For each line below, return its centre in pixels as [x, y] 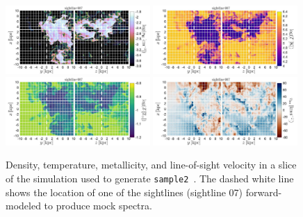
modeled [23, 206]
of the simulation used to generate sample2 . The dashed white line [150, 178]
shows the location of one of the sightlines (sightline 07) [124, 192]
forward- [264, 192]
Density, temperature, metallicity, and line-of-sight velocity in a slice [151, 165]
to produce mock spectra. [98, 206]
